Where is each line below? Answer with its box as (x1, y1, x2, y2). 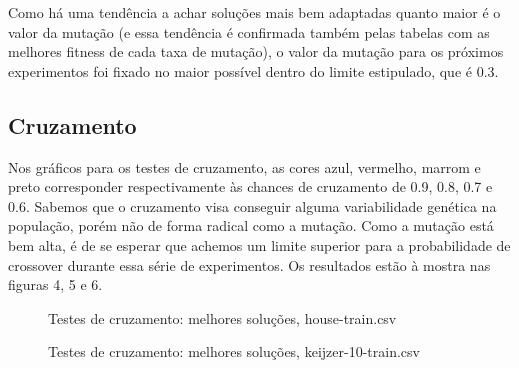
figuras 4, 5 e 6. (8, 274, 103, 295)
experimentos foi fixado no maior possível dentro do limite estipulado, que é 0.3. (8, 60, 499, 81)
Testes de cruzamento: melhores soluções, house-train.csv (48, 307, 397, 328)
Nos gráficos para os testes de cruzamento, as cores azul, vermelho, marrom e (8, 156, 481, 177)
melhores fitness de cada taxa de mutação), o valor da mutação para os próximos (8, 41, 504, 62)
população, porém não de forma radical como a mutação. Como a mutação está (8, 215, 494, 236)
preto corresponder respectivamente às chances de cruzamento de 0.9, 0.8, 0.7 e (8, 176, 493, 197)
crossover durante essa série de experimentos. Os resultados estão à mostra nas (8, 254, 491, 275)
